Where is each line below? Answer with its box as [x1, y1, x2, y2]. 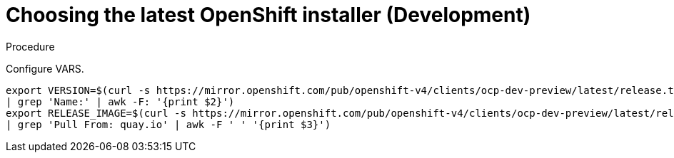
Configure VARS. [6, 62, 84, 75]
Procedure [6, 40, 55, 53]
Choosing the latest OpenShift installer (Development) [6, 3, 531, 27]
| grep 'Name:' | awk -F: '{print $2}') [6, 95, 235, 107]
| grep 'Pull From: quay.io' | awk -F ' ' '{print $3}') [6, 118, 331, 130]
